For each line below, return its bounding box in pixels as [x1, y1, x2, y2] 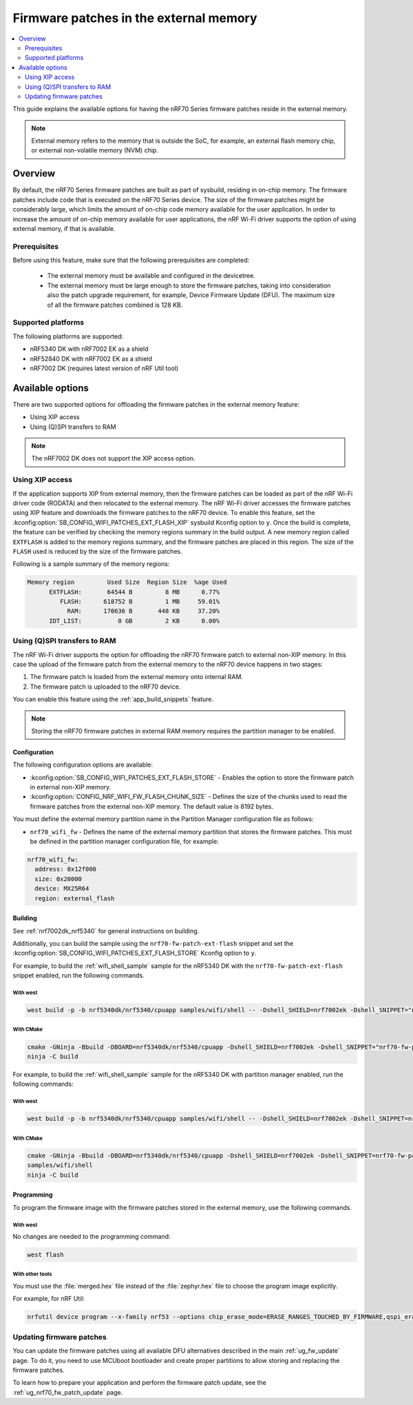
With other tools [12, 1271, 52, 1278]
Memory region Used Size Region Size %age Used [27, 578, 227, 586]
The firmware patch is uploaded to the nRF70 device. [30, 683, 181, 691]
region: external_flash [34, 894, 115, 902]
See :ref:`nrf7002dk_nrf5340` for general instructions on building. [12, 927, 200, 935]
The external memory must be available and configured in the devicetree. [47, 272, 256, 280]
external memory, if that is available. [12, 224, 116, 232]
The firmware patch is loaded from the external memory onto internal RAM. [30, 673, 244, 681]
